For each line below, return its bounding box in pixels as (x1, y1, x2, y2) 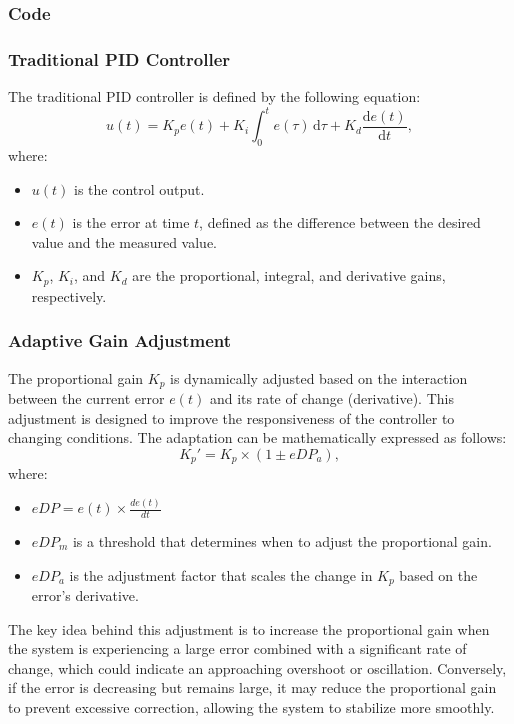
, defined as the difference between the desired (199, 212, 481, 233)
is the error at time (72, 212, 190, 233)
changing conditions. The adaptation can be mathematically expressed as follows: (8, 427, 507, 448)
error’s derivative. (31, 585, 139, 606)
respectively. (31, 285, 107, 306)
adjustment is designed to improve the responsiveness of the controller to (8, 407, 455, 428)
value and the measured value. (31, 231, 218, 252)
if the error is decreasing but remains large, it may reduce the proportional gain (8, 677, 497, 698)
